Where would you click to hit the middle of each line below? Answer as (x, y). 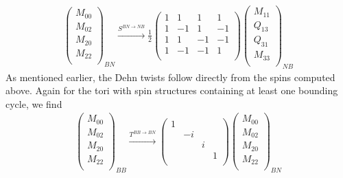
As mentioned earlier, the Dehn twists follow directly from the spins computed (170, 77)
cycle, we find (34, 103)
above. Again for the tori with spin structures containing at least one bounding (172, 90)
